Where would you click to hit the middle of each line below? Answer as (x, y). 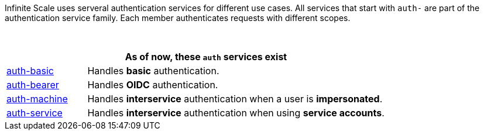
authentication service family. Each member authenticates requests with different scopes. (178, 18)
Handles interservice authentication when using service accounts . (236, 113)
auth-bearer (33, 85)
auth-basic (30, 71)
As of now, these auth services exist (206, 57)
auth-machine (37, 99)
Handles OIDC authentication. (153, 85)
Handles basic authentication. (153, 71)
